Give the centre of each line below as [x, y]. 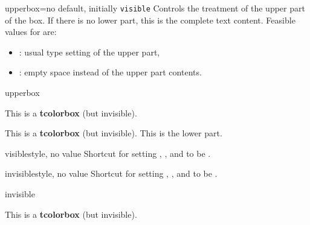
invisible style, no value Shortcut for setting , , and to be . [111, 173]
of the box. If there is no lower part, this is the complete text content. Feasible [150, 20]
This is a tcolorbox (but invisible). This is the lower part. [114, 133]
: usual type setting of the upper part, [89, 52]
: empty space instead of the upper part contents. [110, 72]
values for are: [31, 32]
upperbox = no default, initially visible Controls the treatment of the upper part [155, 8]
